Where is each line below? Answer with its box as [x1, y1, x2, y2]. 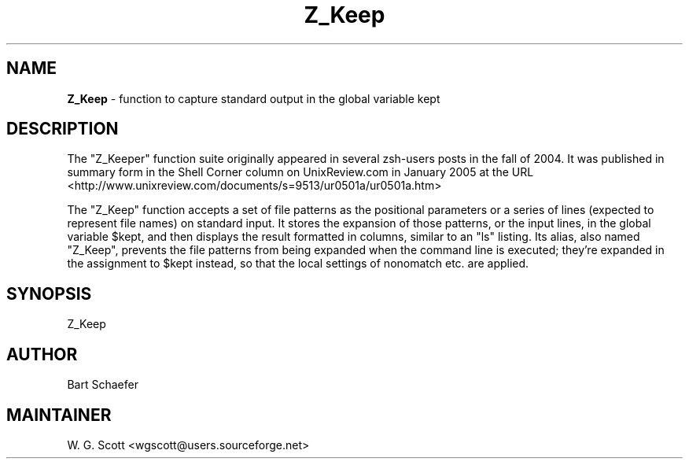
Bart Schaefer [67, 378, 138, 392]
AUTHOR [6, 344, 78, 364]
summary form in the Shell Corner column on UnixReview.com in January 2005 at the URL [67, 165, 534, 179]
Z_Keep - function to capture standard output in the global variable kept [67, 91, 440, 105]
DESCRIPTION [6, 119, 119, 139]
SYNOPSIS [6, 283, 92, 304]
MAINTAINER [6, 404, 112, 425]
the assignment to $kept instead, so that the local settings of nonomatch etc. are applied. [67, 256, 529, 271]
